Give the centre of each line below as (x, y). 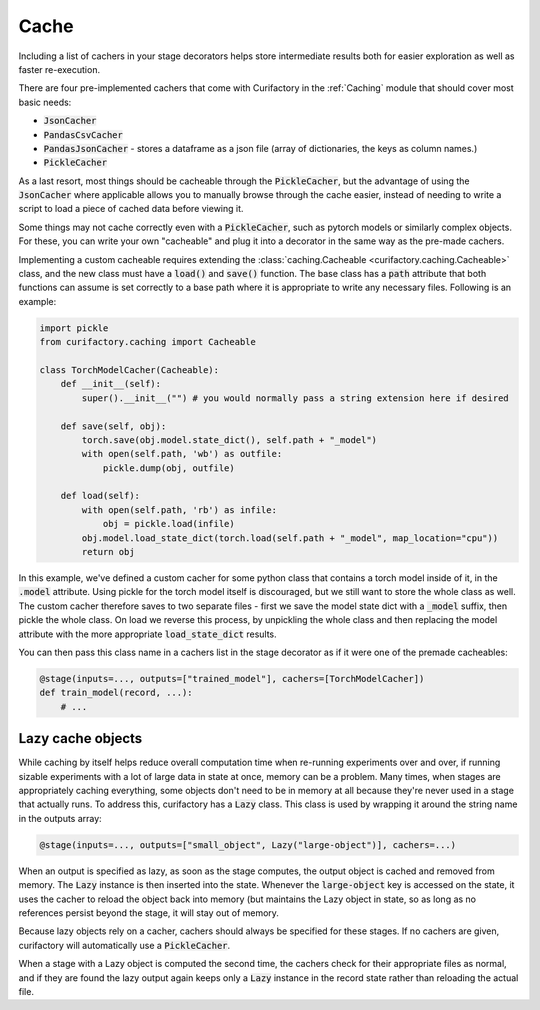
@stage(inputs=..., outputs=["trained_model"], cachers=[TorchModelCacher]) (232, 678)
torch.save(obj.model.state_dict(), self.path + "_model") (229, 439)
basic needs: (45, 102)
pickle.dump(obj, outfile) (168, 468)
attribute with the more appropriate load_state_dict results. (147, 634)
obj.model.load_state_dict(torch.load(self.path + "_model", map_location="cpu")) (290, 538)
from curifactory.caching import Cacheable (148, 342)
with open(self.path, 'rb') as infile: (179, 509)
